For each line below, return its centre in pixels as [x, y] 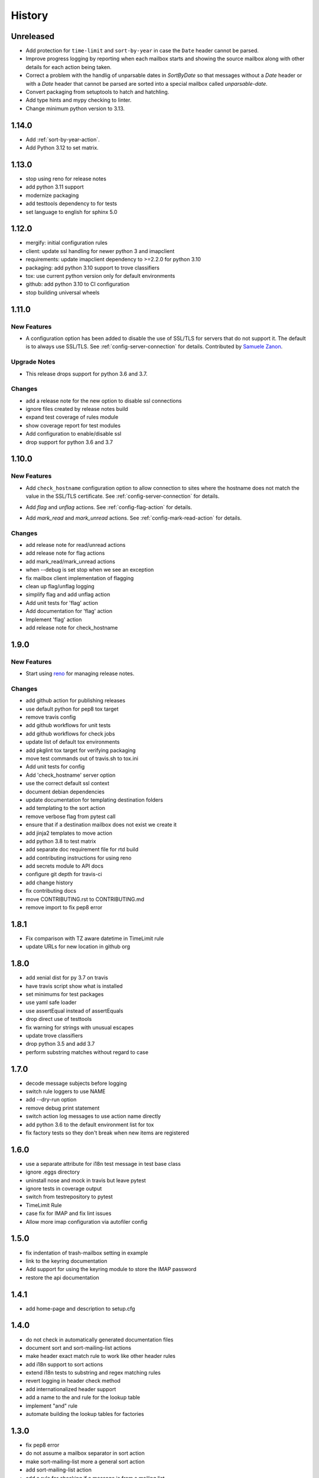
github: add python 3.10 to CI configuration [78, 284]
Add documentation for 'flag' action [69, 611]
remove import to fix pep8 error [64, 907]
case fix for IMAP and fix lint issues [69, 1213]
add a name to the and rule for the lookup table [83, 1398]
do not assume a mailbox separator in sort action [85, 1453]
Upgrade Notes [33, 362]
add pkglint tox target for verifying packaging [81, 750]
